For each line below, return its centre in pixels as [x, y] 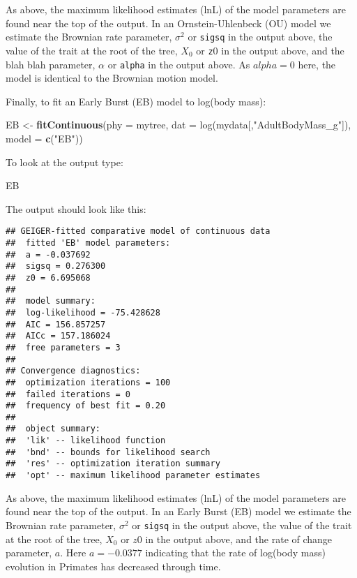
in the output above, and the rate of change [239, 539]
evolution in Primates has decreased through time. [113, 566]
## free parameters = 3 [63, 347]
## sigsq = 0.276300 [56, 266]
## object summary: [53, 429]
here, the [317, 64]
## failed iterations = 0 [68, 394]
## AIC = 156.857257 [56, 324]
